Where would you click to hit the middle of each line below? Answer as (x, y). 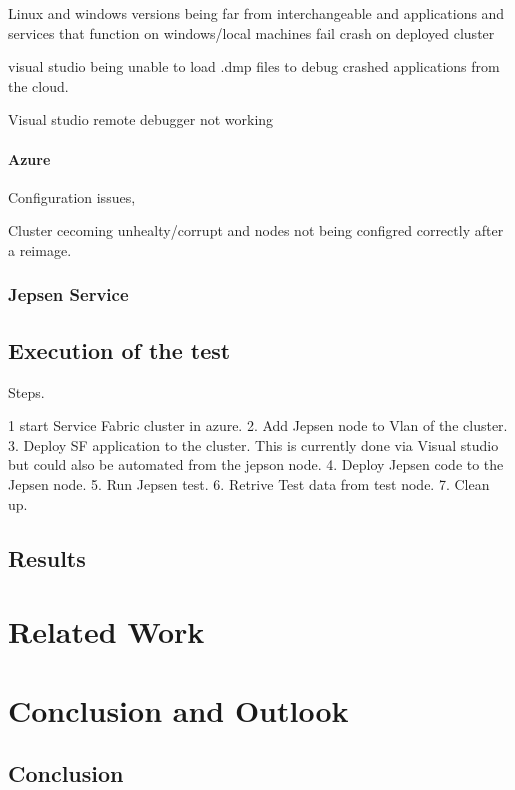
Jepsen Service (68, 294)
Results (47, 557)
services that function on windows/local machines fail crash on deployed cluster (251, 32)
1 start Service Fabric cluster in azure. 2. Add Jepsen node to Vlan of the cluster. (258, 425)
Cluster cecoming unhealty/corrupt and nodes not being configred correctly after (256, 230)
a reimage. (40, 249)
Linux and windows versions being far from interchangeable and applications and (256, 13)
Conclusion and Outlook (178, 709)
